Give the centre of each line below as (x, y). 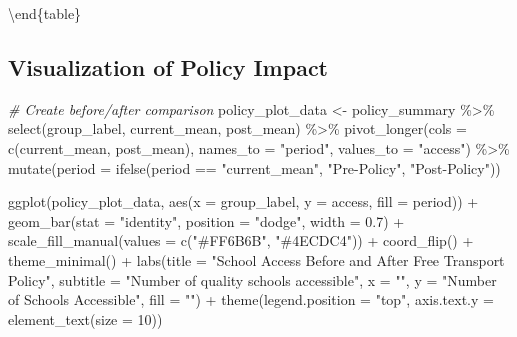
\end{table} (45, 13)
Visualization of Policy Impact (168, 66)
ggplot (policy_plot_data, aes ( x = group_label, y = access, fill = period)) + (243, 201)
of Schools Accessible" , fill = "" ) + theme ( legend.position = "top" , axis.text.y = (251, 299)
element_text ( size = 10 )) (85, 318)
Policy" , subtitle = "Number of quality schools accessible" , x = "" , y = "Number (252, 279)
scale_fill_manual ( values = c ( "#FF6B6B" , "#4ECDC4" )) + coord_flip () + (241, 240)
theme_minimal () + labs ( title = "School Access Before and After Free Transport (256, 259)
